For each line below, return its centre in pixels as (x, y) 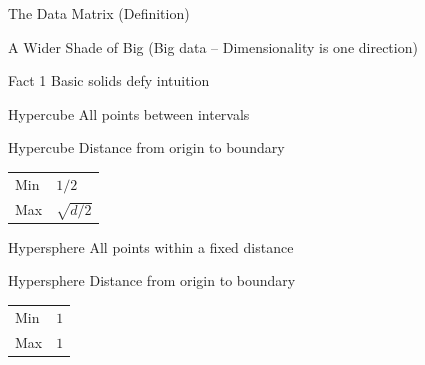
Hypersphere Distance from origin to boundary (152, 280)
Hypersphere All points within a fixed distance (151, 246)
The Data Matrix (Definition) (99, 13)
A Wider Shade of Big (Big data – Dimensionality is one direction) (213, 46)
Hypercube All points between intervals (129, 113)
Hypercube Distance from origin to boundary (146, 147)
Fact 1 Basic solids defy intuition (109, 80)
